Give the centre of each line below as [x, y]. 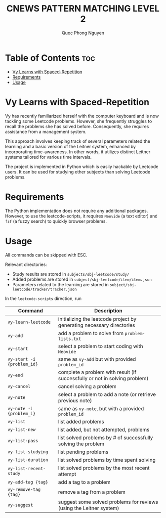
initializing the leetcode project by [97, 319]
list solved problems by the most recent [104, 468]
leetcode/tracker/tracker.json [44, 289]
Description [108, 310]
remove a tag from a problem [92, 492]
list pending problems [83, 452]
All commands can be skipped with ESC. [46, 255]
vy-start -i [22, 359]
